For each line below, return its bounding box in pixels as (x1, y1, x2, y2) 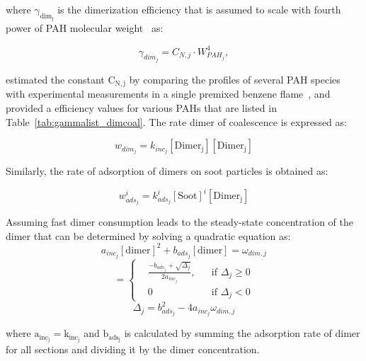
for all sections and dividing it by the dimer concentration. (6, 342, 260, 357)
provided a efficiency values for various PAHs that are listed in (6, 101, 277, 115)
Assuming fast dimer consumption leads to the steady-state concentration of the (6, 214, 353, 229)
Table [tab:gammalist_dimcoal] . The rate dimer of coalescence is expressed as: (6, 114, 347, 129)
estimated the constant (6, 71, 105, 86)
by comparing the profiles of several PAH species (129, 71, 341, 86)
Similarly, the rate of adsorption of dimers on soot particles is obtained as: (6, 164, 328, 178)
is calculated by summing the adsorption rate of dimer (124, 326, 360, 340)
